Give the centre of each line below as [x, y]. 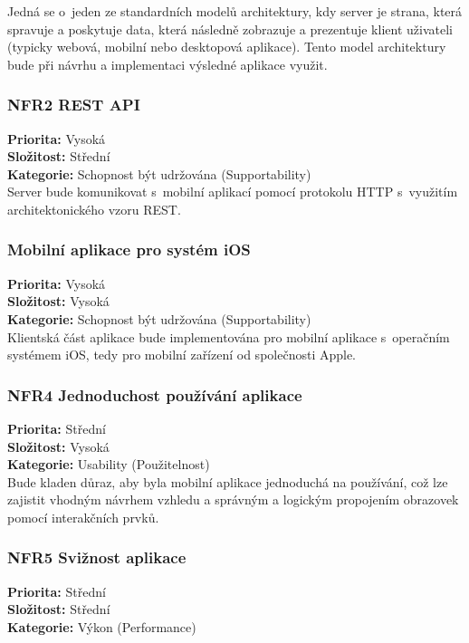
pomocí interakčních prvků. [83, 517]
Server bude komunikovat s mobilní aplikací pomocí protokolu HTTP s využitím [233, 192]
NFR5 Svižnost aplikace [97, 557]
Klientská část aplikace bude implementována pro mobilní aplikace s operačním [229, 336]
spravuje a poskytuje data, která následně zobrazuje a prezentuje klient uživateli [230, 29]
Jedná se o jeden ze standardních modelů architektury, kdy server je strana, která [235, 11]
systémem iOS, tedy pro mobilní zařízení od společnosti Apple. [182, 355]
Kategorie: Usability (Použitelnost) [109, 464]
